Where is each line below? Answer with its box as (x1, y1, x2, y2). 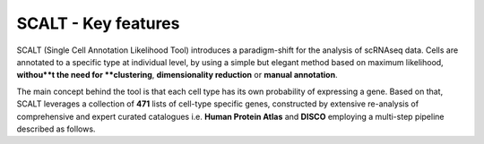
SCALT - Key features (16, 13, 180, 33)
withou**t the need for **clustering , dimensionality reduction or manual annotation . (16, 70, 338, 80)
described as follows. (16, 123, 96, 134)
